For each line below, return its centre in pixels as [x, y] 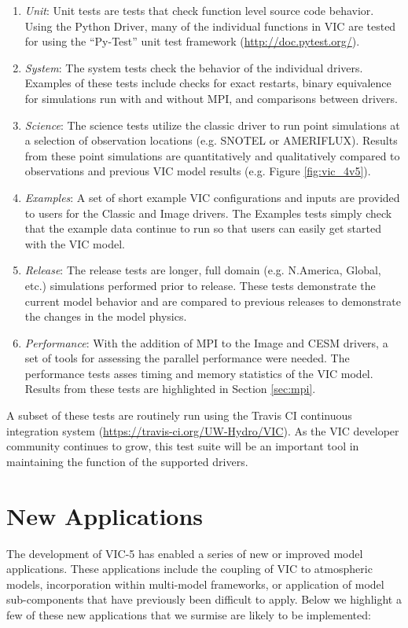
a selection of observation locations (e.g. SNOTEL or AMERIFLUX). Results [211, 140]
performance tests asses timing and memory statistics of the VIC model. [199, 373]
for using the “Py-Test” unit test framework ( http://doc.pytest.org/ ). [192, 41]
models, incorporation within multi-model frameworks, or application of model [195, 584]
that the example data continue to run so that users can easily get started [203, 228]
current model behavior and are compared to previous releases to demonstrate [213, 301]
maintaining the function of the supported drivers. [127, 461]
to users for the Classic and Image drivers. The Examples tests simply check [208, 213]
